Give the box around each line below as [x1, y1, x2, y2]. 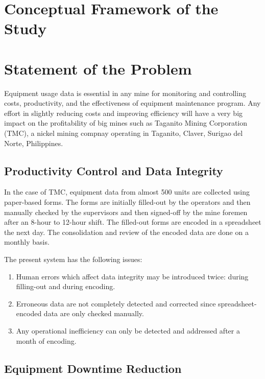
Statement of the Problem [4, 58, 192, 79]
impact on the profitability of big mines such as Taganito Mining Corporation [4, 117, 248, 128]
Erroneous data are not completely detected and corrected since [16, 298, 216, 309]
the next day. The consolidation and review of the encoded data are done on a [4, 226, 249, 237]
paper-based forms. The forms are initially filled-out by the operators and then [4, 197, 251, 207]
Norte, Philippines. [4, 137, 63, 148]
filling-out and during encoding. [16, 281, 115, 292]
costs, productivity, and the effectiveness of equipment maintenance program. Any [4, 98, 261, 108]
